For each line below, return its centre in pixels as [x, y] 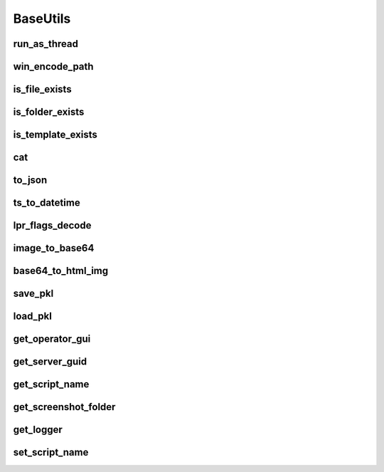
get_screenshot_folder [64, 407]
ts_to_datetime [47, 203]
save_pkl [33, 294]
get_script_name [51, 384]
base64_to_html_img [61, 271]
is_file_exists [42, 89]
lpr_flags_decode [52, 225]
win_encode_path [53, 67]
